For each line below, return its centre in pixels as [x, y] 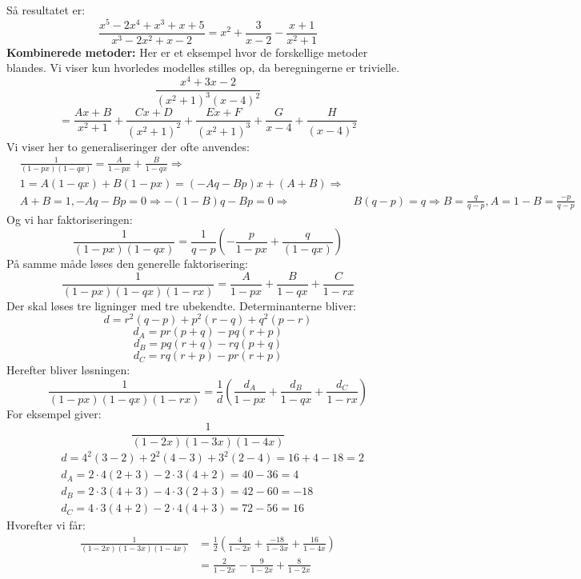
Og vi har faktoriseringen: [70, 220]
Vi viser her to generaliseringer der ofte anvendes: [128, 146]
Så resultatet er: [46, 10]
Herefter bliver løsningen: [68, 370]
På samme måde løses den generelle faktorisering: [127, 264]
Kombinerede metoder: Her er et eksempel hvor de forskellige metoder [187, 52]
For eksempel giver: [54, 413]
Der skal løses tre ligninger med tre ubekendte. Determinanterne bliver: [181, 305]
